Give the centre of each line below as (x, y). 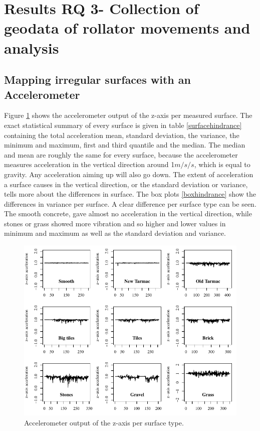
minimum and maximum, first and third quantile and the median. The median (125, 145)
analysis (32, 47)
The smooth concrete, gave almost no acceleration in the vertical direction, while (128, 213)
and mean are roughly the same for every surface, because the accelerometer (121, 154)
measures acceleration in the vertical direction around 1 (89, 164)
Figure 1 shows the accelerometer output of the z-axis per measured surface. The (128, 115)
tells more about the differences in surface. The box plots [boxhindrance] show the (130, 194)
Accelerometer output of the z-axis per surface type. (104, 422)
